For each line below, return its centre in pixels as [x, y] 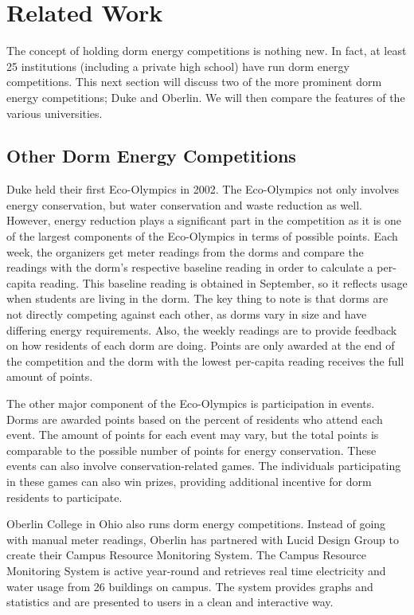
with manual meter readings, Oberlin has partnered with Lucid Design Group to [203, 539]
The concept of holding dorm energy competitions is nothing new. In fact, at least [207, 51]
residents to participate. [64, 497]
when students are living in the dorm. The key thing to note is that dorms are [197, 298]
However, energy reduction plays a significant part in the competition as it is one [204, 220]
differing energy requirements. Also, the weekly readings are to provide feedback [202, 329]
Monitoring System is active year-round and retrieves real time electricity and [196, 570]
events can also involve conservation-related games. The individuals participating [204, 466]
